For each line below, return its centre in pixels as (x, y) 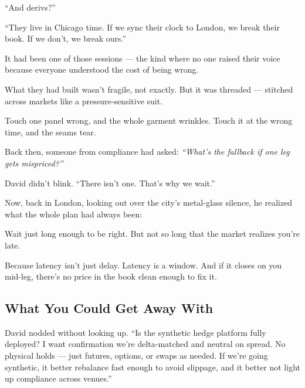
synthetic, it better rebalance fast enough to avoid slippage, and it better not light (152, 367)
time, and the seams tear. (50, 132)
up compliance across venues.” (58, 378)
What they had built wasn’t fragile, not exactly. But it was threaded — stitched (149, 89)
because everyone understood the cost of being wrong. (102, 69)
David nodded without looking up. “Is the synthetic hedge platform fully (135, 332)
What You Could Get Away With (109, 308)
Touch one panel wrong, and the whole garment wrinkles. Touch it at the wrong (149, 120)
